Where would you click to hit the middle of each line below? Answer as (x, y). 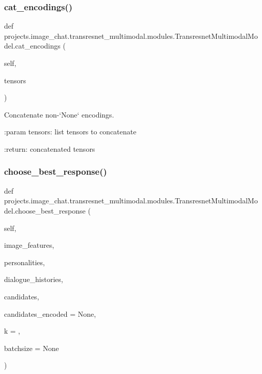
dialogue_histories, (34, 279)
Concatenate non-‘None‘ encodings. (59, 114)
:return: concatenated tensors (50, 148)
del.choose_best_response (45, 210)
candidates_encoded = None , (50, 313)
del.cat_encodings (32, 46)
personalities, (24, 262)
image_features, (29, 245)
